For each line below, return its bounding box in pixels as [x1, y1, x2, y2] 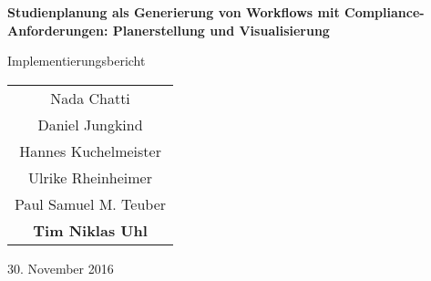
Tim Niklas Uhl [33, 219, 148, 241]
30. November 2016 [7, 258, 114, 277]
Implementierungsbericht [7, 51, 146, 70]
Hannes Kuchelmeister [19, 140, 161, 161]
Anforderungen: [7, 20, 108, 39]
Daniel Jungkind [37, 113, 143, 135]
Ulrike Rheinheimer [28, 166, 152, 188]
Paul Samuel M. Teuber [15, 193, 167, 214]
